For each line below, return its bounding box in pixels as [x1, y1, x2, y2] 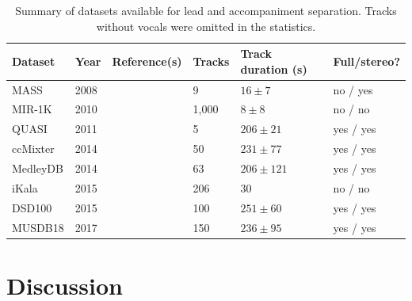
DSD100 [12, 199, 52, 215]
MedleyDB [12, 160, 63, 176]
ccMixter [12, 140, 55, 157]
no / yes [333, 81, 373, 97]
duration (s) [240, 60, 307, 77]
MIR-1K [12, 101, 52, 117]
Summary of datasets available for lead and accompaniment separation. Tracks [15, 2, 397, 18]
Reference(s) [112, 52, 182, 69]
